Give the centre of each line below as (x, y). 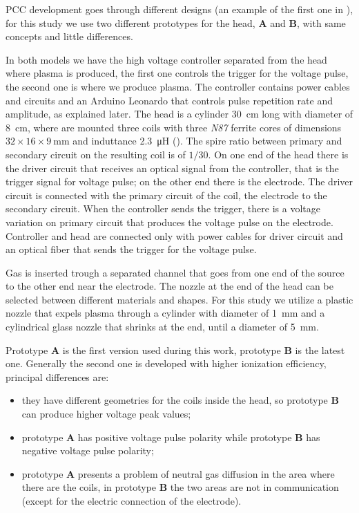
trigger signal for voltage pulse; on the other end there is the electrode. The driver (179, 181)
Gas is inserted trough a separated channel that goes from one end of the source (175, 272)
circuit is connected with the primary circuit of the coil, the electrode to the (166, 195)
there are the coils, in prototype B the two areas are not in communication (180, 487)
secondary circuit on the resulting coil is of (96, 154)
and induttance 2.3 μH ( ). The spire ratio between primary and (207, 141)
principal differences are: (57, 376)
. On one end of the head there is (278, 154)
